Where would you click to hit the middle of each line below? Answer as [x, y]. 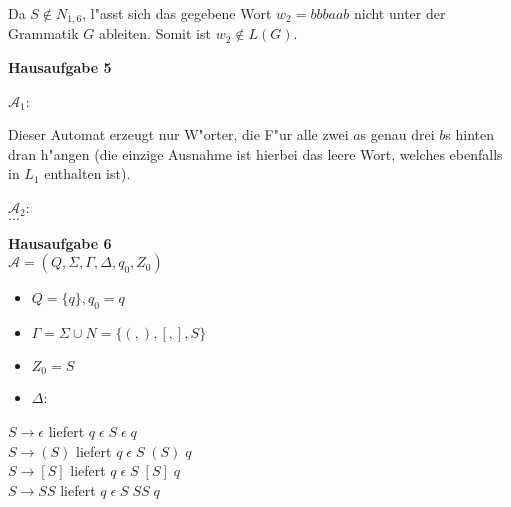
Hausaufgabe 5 [60, 67]
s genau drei [397, 134]
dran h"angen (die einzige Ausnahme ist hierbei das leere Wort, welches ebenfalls [255, 153]
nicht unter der [399, 13]
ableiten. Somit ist [154, 33]
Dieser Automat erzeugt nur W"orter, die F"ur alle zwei [178, 134]
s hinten [469, 134]
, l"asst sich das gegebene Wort [177, 13]
